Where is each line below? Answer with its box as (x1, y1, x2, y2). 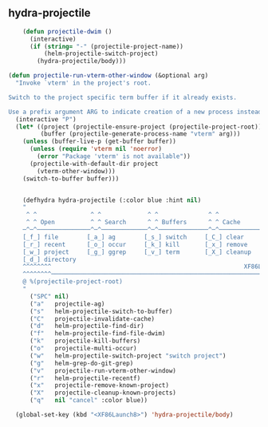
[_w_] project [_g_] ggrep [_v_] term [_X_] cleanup (22, 247, 251, 256)
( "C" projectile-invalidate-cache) (29, 314, 156, 322)
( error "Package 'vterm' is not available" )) (37, 152, 191, 160)
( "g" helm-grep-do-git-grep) (29, 359, 134, 367)
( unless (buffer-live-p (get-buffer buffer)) (22, 137, 177, 146)
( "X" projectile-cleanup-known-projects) (29, 389, 177, 397)
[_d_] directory (22, 255, 77, 263)
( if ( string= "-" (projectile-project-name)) (29, 42, 183, 50)
